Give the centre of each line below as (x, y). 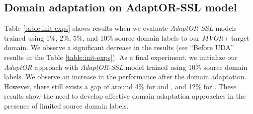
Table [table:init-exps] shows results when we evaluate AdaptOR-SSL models (120, 28)
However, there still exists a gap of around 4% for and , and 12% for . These (120, 86)
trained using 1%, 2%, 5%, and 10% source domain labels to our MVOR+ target (127, 37)
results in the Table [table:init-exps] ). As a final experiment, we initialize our (121, 57)
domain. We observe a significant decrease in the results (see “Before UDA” (119, 47)
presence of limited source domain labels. (66, 105)
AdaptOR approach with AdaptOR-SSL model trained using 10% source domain (126, 67)
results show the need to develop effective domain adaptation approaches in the (125, 96)
